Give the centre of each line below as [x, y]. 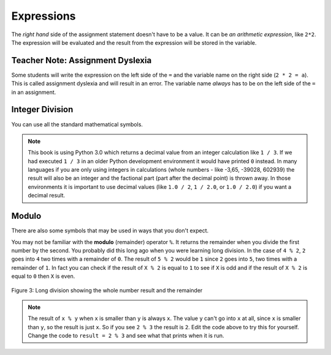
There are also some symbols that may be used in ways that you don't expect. [110, 231]
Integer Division [42, 109]
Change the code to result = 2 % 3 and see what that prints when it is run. [126, 336]
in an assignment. [34, 92]
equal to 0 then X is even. [43, 277]
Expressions [44, 16]
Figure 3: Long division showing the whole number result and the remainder [107, 290]
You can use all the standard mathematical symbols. [77, 124]
